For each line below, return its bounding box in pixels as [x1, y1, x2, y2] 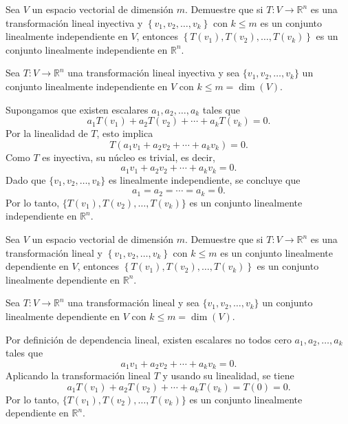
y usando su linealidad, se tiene [162, 368, 294, 383]
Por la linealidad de [6, 126, 88, 140]
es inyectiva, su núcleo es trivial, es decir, [42, 149, 215, 164]
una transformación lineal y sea [67, 295, 199, 310]
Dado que [6, 172, 46, 187]
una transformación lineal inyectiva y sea [67, 65, 240, 80]
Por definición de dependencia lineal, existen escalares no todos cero [6, 332, 292, 346]
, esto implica [96, 126, 153, 140]
